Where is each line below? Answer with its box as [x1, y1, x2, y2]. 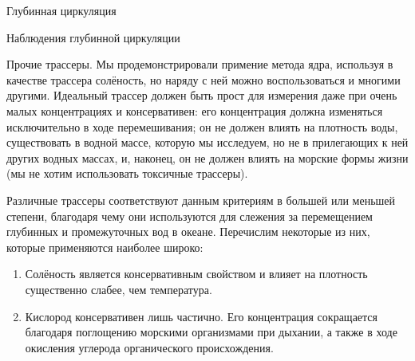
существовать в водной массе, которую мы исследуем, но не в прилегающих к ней [6, 134, 409, 151]
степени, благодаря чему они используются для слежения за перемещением [6, 207, 373, 224]
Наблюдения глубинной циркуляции [6, 29, 180, 45]
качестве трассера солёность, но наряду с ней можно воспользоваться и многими [6, 71, 401, 88]
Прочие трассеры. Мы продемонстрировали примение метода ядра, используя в [6, 56, 393, 73]
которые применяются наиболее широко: [6, 238, 204, 255]
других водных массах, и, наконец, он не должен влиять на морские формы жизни [6, 149, 409, 166]
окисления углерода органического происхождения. [25, 339, 274, 355]
